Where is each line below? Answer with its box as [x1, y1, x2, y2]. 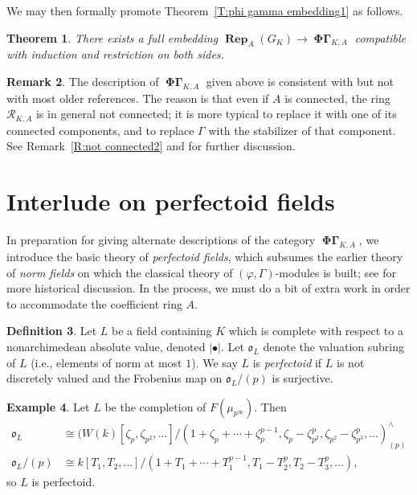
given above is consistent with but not [206, 72, 394, 89]
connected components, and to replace [6, 121, 194, 138]
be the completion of [104, 398, 206, 415]
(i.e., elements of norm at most [31, 354, 182, 370]
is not [337, 354, 365, 370]
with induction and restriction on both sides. [6, 46, 224, 63]
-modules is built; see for [275, 264, 397, 280]
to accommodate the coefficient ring [6, 295, 182, 312]
